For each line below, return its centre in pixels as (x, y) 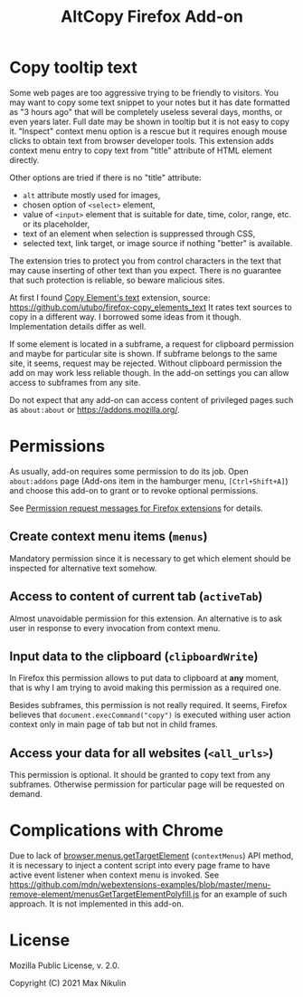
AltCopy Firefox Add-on (152, 17)
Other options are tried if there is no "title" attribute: (105, 177)
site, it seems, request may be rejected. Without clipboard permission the (146, 363)
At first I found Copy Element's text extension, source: (110, 297)
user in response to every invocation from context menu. (115, 628)
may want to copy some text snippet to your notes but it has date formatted (150, 102)
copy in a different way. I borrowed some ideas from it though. (125, 316)
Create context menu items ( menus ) (109, 537)
